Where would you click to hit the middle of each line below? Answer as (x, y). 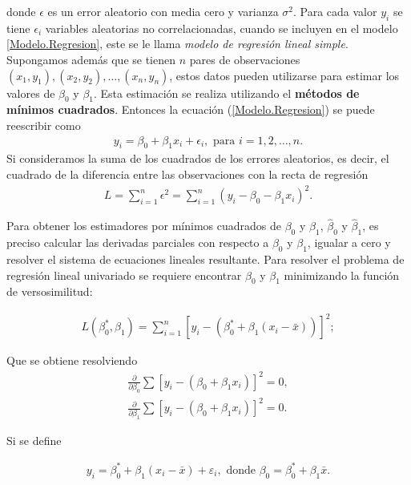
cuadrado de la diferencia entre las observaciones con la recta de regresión (187, 174)
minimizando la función (342, 275)
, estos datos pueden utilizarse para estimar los (284, 75)
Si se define (34, 440)
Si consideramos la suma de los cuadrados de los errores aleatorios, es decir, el (198, 158)
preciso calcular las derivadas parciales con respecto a (138, 242)
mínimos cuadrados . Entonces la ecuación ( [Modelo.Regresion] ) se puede (191, 109)
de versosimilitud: (50, 291)
